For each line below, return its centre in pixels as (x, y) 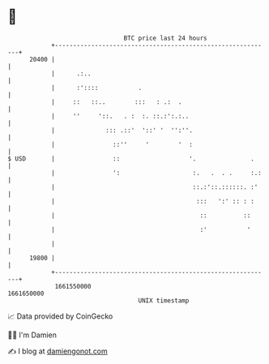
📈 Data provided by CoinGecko (60, 316)
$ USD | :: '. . (131, 158)
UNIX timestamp (164, 300)
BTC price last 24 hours (165, 38)
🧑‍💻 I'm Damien (32, 335)
